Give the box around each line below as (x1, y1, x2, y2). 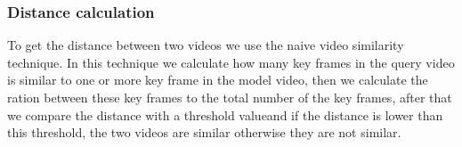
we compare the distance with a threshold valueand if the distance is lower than (7, 105, 443, 124)
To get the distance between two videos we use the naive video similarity (7, 36, 404, 54)
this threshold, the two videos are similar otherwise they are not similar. (7, 123, 401, 142)
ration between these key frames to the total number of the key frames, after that (7, 88, 452, 106)
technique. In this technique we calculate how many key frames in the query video (7, 53, 455, 71)
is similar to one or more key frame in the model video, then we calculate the (7, 70, 428, 89)
